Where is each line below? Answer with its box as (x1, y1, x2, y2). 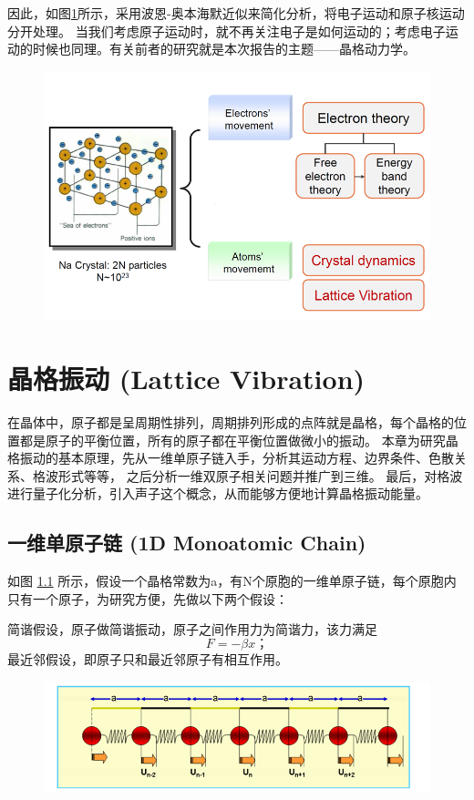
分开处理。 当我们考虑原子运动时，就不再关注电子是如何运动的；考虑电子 (7, 21, 446, 40)
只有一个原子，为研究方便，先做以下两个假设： (7, 589, 288, 608)
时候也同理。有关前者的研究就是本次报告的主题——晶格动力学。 (32, 39, 416, 58)
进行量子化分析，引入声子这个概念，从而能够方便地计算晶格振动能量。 (7, 484, 428, 503)
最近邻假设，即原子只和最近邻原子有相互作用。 (7, 649, 288, 668)
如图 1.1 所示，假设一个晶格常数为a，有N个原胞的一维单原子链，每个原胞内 (7, 571, 457, 590)
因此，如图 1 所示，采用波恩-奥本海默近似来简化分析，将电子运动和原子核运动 (7, 4, 465, 22)
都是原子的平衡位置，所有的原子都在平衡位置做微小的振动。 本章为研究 (19, 430, 446, 449)
